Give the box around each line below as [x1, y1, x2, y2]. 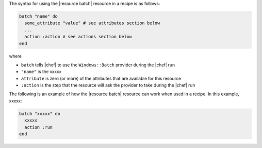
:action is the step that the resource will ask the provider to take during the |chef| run [21, 82, 195, 88]
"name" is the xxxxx [21, 69, 62, 74]
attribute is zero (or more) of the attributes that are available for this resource [21, 75, 181, 81]
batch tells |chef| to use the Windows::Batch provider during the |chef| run [21, 62, 175, 68]
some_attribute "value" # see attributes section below [24, 20, 160, 26]
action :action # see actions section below [24, 34, 132, 40]
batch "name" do [19, 14, 58, 19]
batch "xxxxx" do [19, 111, 61, 116]
